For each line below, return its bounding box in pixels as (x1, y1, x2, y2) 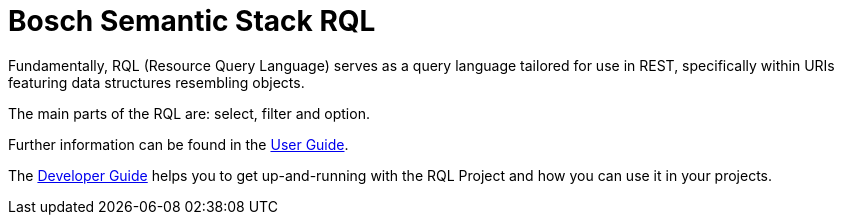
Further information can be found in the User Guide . (8, 135, 349, 153)
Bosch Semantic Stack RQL (8, 4, 376, 38)
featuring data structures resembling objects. (8, 73, 305, 91)
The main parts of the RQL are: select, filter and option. (8, 104, 370, 122)
